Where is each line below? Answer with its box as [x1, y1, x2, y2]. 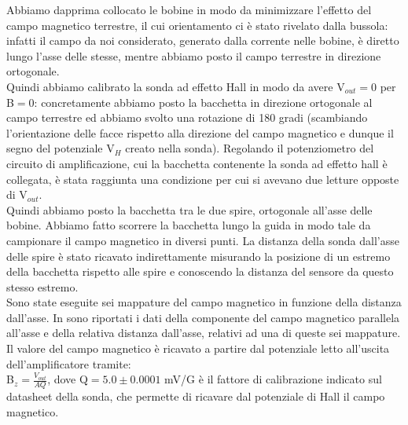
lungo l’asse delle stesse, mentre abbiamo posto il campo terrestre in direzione [6, 47, 381, 64]
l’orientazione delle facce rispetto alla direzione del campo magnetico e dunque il [6, 124, 394, 141]
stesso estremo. [6, 278, 79, 295]
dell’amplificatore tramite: [6, 355, 131, 372]
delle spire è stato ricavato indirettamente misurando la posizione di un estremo [6, 247, 391, 264]
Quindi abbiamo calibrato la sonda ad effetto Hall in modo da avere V [6, 78, 345, 94]
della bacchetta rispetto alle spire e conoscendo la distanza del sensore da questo [6, 263, 394, 280]
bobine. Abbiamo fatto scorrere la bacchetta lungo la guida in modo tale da [6, 217, 371, 233]
